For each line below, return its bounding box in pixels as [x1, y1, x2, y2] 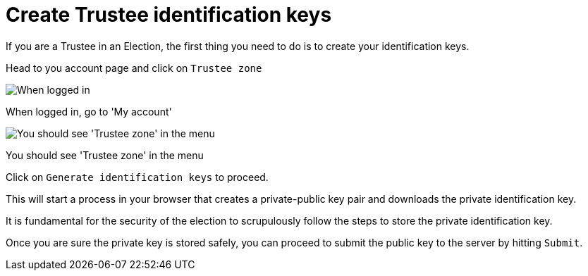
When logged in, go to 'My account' [6, 105, 172, 118]
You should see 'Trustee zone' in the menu [6, 149, 204, 161]
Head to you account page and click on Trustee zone [6, 61, 262, 74]
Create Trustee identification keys [6, 3, 332, 27]
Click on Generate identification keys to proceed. [6, 170, 269, 183]
